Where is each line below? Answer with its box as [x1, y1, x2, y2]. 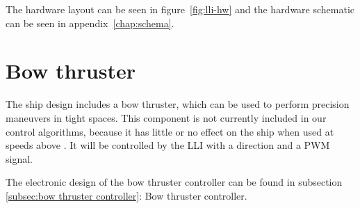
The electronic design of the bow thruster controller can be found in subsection [6, 175, 343, 189]
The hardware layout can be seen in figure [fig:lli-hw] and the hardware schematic [6, 2, 355, 16]
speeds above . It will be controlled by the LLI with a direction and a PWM [6, 138, 330, 152]
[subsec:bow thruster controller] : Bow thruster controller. [6, 188, 247, 202]
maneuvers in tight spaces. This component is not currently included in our [6, 110, 327, 125]
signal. [6, 151, 33, 166]
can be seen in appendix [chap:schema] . [6, 15, 174, 30]
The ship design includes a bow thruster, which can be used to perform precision [6, 97, 350, 111]
